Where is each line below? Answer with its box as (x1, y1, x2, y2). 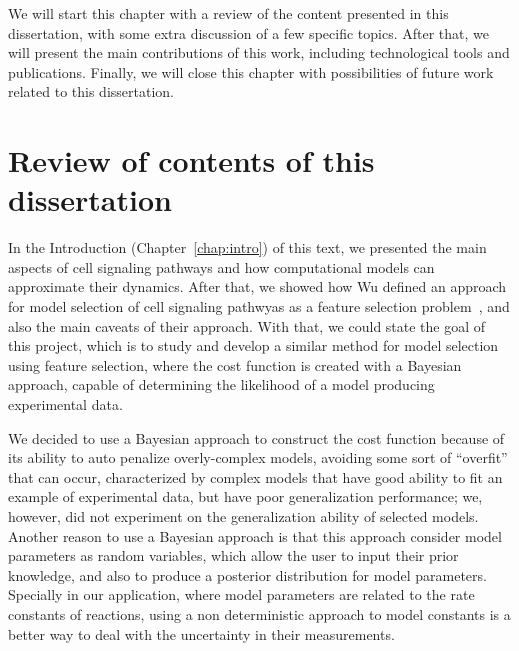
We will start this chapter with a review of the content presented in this (8, 3, 449, 23)
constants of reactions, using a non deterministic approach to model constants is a (8, 603, 511, 624)
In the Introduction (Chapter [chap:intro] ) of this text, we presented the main (8, 237, 487, 258)
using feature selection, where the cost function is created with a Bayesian (8, 354, 462, 375)
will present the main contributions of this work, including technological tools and (8, 42, 510, 63)
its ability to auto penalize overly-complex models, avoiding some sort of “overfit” (8, 447, 508, 468)
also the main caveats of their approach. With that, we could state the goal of (8, 315, 486, 336)
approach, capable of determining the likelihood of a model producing (8, 374, 435, 395)
